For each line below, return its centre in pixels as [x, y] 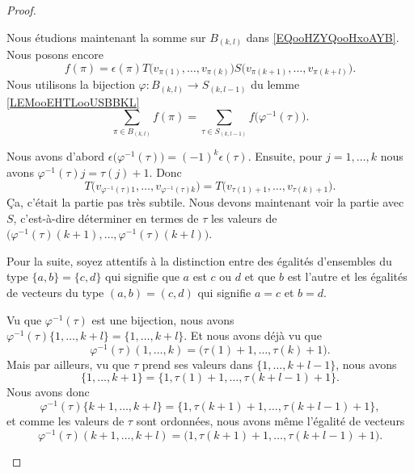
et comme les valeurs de [65, 421]
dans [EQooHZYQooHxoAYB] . [323, 37]
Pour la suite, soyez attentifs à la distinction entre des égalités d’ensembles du [199, 260]
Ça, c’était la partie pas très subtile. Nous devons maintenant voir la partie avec [205, 202]
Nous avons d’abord [56, 156]
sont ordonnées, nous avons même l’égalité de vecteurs [270, 421]
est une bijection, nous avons [163, 319]
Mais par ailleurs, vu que [68, 364]
